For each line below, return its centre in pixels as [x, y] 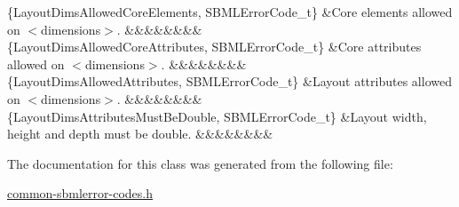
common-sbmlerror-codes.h [80, 193]
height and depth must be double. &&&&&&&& [140, 134]
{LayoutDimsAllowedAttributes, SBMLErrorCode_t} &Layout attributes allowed [229, 81]
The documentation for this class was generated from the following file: [200, 163]
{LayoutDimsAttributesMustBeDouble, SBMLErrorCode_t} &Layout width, [217, 116]
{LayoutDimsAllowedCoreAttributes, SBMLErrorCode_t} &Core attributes [214, 47]
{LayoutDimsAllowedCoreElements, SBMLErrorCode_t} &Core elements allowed [230, 12]
